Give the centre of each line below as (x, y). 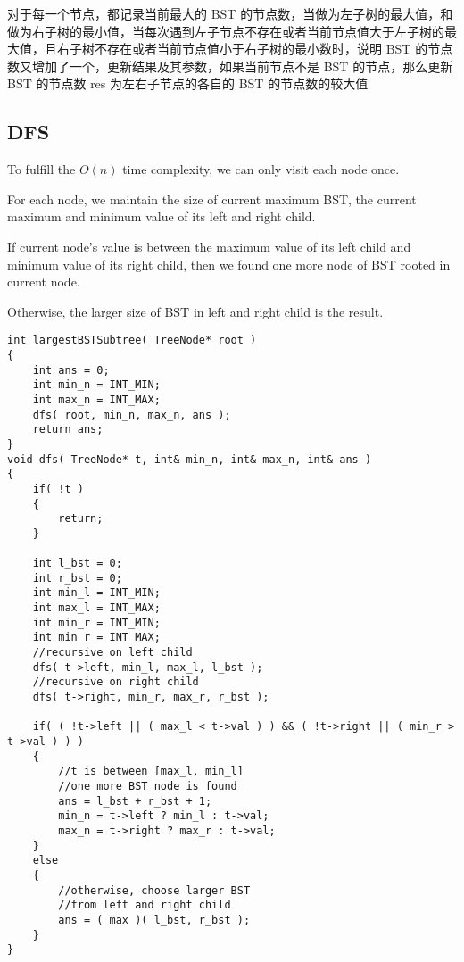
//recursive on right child (116, 682)
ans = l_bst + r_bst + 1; (135, 801)
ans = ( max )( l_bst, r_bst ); (154, 920)
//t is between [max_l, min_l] (151, 771)
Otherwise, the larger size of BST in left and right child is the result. (195, 311)
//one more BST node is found (148, 787)
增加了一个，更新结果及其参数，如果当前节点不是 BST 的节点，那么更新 (242, 66)
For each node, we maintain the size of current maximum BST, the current (212, 199)
